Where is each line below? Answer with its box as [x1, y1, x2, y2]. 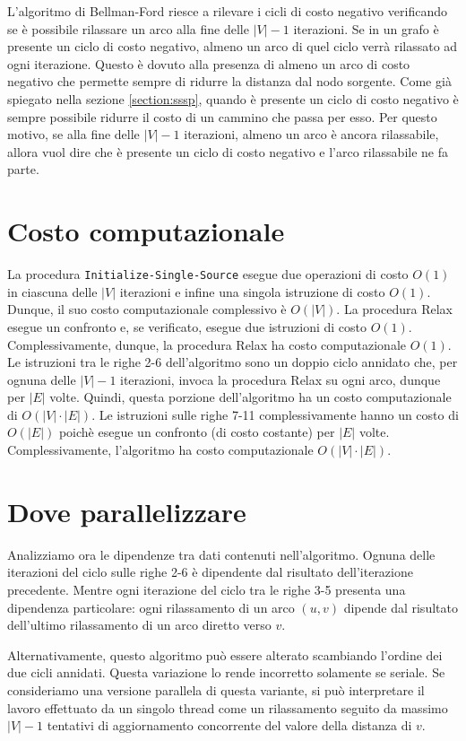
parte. [7, 160, 39, 179]
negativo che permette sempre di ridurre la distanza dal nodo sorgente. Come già [7, 72, 452, 91]
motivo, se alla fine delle [7, 125, 140, 144]
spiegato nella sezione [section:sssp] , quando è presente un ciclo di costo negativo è [7, 89, 459, 108]
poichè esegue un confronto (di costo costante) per [58, 423, 335, 441]
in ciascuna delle [7, 282, 98, 301]
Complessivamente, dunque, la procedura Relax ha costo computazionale [7, 335, 406, 353]
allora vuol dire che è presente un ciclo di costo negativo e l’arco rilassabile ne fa [7, 142, 449, 161]
